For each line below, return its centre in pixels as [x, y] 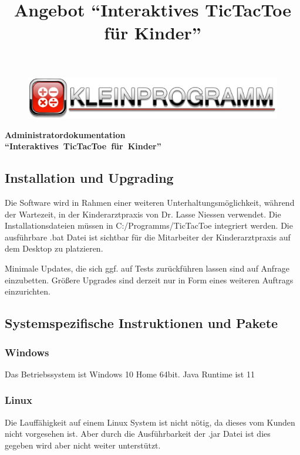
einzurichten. [28, 291]
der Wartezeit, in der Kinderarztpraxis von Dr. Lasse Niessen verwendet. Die [143, 214]
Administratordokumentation [65, 134]
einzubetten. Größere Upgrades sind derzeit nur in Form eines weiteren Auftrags [149, 280]
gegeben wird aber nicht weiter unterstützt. [83, 445]
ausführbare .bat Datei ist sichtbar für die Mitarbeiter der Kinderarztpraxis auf [148, 237]
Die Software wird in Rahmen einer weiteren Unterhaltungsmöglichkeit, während [150, 203]
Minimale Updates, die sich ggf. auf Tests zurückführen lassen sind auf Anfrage [147, 268]
